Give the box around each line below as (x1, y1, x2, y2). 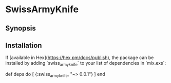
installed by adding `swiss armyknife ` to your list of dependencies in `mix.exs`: (5, 60, 166, 67)
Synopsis (5, 24, 36, 33)
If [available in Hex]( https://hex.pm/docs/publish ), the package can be (5, 54, 154, 61)
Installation (5, 41, 42, 49)
